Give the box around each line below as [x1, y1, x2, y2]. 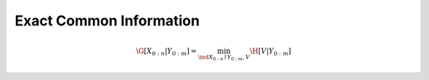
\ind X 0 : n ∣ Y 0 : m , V [197, 54, 250, 63]
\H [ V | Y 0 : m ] [249, 47, 292, 58]
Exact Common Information [14, 12, 200, 29]
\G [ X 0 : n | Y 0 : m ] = [135, 47, 197, 58]
